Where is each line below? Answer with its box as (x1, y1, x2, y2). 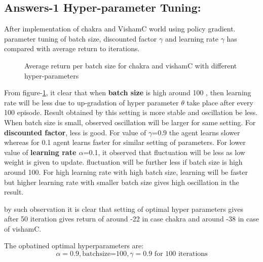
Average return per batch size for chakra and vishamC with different (24, 60, 237, 70)
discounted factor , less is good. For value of (4, 127, 146, 137)
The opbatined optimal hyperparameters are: (4, 240, 144, 251)
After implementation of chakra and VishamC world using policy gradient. (4, 23, 236, 34)
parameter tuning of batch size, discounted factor (4, 33, 157, 44)
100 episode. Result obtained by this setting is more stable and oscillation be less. (4, 107, 258, 118)
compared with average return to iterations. (4, 43, 140, 54)
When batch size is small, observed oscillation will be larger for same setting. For (4, 117, 256, 127)
